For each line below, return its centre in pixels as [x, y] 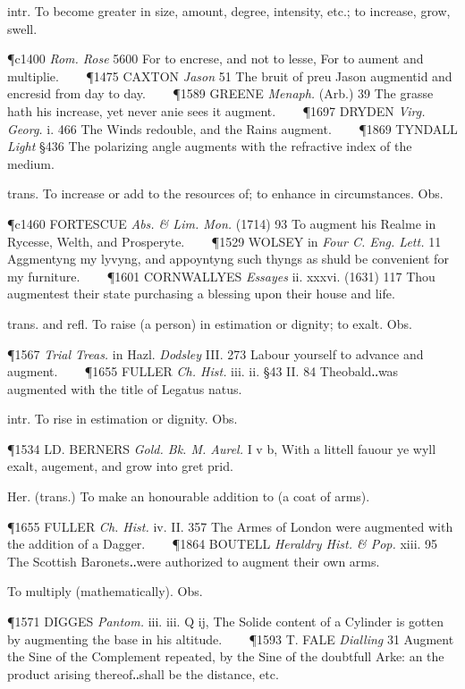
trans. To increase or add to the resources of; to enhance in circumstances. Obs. [225, 193]
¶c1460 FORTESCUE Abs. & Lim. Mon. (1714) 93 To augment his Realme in [222, 223]
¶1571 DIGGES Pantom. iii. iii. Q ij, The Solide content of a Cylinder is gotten [225, 622]
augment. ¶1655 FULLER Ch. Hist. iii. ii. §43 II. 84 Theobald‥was [203, 371]
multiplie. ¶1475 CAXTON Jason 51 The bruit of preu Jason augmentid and [230, 76]
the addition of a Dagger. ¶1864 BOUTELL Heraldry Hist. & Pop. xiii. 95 [223, 544]
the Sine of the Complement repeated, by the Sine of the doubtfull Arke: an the [226, 656]
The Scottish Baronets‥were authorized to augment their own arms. [194, 561]
